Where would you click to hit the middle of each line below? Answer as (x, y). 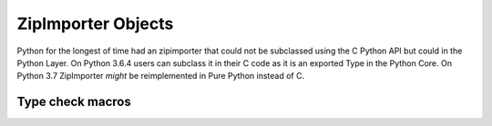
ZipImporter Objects (95, 24)
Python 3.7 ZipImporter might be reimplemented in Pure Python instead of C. (161, 76)
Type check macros (74, 102)
